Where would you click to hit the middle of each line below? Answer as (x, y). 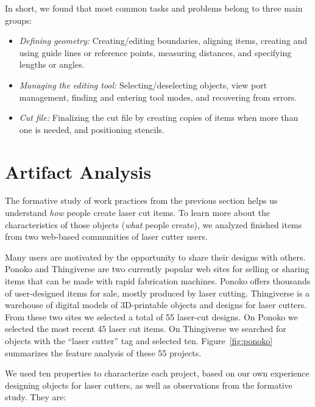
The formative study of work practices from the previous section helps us (141, 200)
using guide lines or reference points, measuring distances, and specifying (155, 52)
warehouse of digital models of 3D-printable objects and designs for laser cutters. (156, 305)
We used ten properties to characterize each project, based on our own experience (157, 373)
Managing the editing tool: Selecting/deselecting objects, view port (143, 85)
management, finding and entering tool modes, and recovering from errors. (158, 97)
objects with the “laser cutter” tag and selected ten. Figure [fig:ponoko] (139, 340)
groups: (19, 20)
